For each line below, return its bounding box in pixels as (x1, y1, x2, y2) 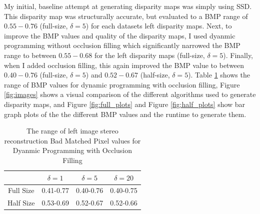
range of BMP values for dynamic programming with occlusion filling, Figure (4, 79, 240, 89)
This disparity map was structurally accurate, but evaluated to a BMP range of (4, 10, 248, 21)
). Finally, (223, 49, 253, 60)
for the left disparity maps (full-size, (94, 49, 205, 60)
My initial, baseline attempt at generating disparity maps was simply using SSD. (4, 1, 252, 11)
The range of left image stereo (26, 125, 118, 136)
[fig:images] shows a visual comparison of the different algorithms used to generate (4, 89, 256, 99)
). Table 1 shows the (188, 69, 250, 80)
